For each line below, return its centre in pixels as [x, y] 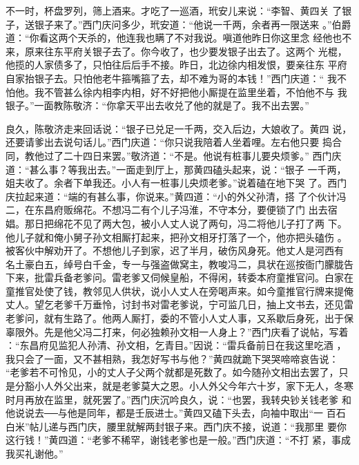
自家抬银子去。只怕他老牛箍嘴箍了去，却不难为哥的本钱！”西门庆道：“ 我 [171, 78]
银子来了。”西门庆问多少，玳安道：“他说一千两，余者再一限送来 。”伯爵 [193, 24]
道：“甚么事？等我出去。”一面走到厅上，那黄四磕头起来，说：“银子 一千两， [176, 169]
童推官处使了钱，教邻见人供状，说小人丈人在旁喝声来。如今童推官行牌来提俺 [179, 291]
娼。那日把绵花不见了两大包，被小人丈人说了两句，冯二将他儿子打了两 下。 [176, 223]
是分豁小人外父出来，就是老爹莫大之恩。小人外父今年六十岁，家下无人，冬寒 [179, 386]
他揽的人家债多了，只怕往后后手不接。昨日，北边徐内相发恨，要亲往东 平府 [176, 65]
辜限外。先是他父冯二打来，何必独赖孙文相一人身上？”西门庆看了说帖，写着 [177, 331]
